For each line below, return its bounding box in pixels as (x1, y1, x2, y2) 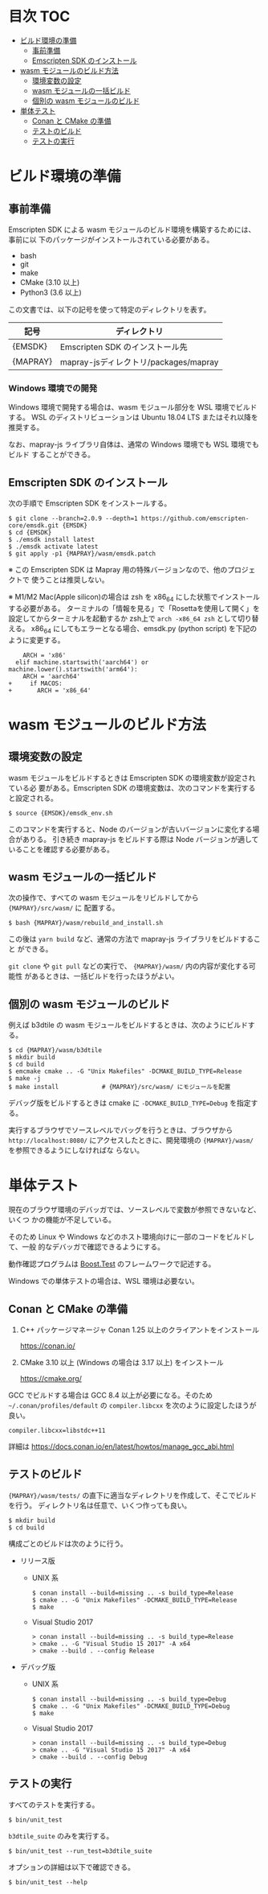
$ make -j (8, 1075, 42, 1083)
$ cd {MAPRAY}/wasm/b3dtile (8, 1046, 103, 1054)
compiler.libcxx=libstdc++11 (8, 1426, 106, 1435)
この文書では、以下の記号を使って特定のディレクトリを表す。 (8, 304, 211, 314)
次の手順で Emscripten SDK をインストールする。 (8, 498, 172, 508)
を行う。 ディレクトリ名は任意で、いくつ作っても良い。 (8, 1500, 192, 1510)
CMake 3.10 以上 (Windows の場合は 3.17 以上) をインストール (19, 1358, 225, 1368)
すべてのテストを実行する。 (8, 1800, 99, 1809)
